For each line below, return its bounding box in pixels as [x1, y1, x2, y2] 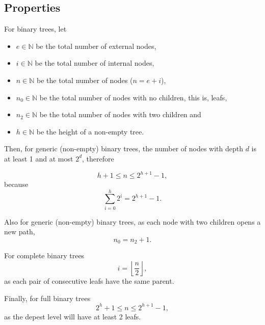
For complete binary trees [4, 250, 85, 261]
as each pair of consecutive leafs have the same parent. [4, 276, 174, 286]
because [4, 179, 29, 189]
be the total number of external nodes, [36, 40, 156, 51]
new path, [4, 226, 35, 237]
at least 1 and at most [4, 153, 73, 164]
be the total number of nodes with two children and [39, 109, 201, 120]
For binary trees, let [4, 23, 67, 34]
